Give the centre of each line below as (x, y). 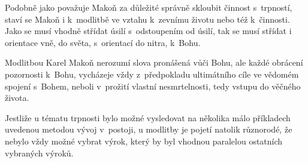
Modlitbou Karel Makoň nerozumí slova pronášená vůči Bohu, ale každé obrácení (154, 62)
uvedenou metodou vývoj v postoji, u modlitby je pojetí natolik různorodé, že (149, 129)
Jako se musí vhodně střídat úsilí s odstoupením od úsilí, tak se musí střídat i (148, 31)
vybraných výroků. (39, 153)
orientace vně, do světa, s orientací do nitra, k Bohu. (103, 42)
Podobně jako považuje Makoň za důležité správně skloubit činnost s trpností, (149, 7)
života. (17, 98)
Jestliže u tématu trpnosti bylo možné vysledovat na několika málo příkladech (148, 117)
